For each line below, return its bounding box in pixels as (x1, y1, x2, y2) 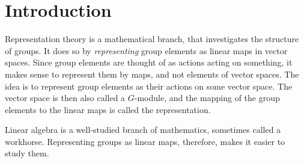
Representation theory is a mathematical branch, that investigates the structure (5, 32, 299, 45)
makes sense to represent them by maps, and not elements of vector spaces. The (5, 67, 299, 80)
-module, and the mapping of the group (134, 91, 280, 104)
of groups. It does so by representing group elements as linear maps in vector (5, 44, 288, 57)
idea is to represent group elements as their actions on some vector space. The (5, 79, 293, 92)
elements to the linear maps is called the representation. (5, 103, 211, 115)
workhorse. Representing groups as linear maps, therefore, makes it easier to (5, 135, 285, 147)
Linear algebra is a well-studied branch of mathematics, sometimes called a (5, 123, 281, 136)
